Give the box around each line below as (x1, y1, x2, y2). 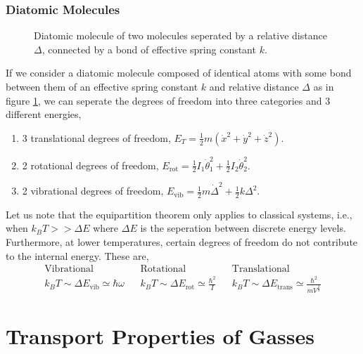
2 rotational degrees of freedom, (22, 157, 159, 172)
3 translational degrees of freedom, (22, 130, 171, 145)
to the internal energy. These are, (6, 248, 149, 263)
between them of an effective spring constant (6, 79, 198, 93)
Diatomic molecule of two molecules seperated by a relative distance (34, 28, 327, 43)
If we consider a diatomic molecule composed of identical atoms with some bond (6, 65, 352, 80)
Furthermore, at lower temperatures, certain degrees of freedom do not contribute (6, 235, 358, 249)
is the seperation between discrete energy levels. (140, 221, 346, 235)
